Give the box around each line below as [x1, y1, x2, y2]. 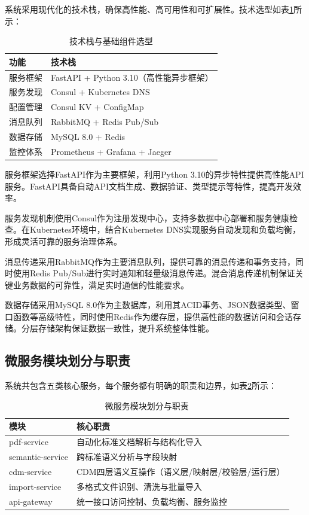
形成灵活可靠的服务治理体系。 [5, 234, 122, 247]
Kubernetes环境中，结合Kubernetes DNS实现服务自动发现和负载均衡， [29, 223, 301, 236]
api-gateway [9, 495, 53, 507]
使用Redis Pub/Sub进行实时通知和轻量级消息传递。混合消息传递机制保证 [13, 267, 295, 279]
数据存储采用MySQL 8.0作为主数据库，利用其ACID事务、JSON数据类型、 [5, 298, 291, 311]
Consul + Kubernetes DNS [51, 86, 150, 98]
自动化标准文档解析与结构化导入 [76, 435, 202, 448]
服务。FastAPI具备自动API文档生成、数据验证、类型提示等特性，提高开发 [5, 179, 293, 192]
